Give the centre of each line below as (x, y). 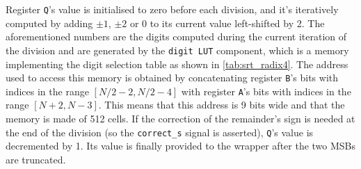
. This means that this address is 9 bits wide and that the (222, 105)
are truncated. (36, 159)
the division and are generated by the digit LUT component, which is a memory (177, 50)
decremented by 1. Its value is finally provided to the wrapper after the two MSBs (181, 146)
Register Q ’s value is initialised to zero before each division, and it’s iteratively (172, 9)
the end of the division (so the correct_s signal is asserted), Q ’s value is (160, 132)
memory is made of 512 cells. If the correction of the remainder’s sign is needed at (180, 118)
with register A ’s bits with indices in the (266, 91)
